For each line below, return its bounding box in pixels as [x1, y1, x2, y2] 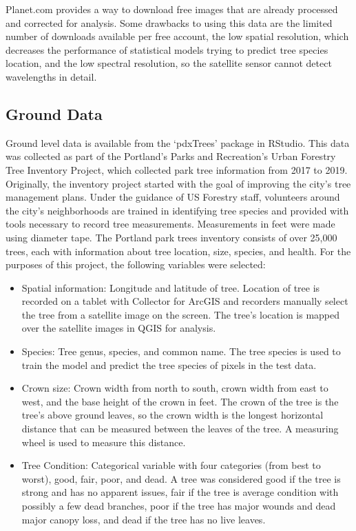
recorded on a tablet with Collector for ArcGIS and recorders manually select [21, 294, 348, 308]
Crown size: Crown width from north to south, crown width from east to [21, 381, 328, 395]
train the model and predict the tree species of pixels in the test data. [21, 357, 317, 372]
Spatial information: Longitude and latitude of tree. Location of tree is [21, 280, 320, 294]
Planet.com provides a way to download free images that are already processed [6, 2, 338, 16]
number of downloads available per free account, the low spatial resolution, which [6, 29, 349, 43]
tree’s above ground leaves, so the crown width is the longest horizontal [21, 408, 324, 422]
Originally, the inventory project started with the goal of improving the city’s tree [6, 176, 351, 190]
